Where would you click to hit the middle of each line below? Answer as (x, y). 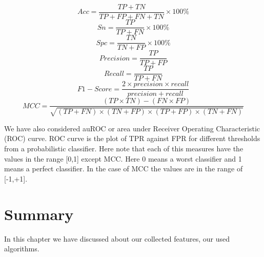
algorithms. (22, 249)
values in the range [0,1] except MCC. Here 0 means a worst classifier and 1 (123, 158)
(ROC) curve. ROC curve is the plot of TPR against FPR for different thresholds (132, 138)
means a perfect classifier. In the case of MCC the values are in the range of (124, 169)
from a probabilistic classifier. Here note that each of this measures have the (124, 149)
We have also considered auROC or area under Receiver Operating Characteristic (132, 128)
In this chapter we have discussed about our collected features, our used (117, 238)
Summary (39, 214)
